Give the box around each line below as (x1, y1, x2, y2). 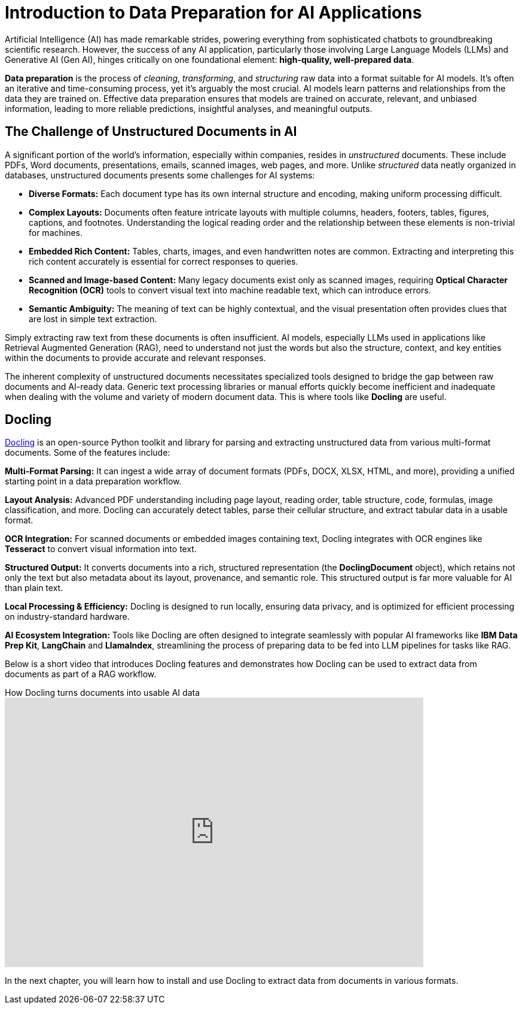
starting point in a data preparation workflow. (5, 476, 182, 487)
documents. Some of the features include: (5, 447, 170, 458)
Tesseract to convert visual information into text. (5, 544, 197, 555)
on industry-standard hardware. (5, 611, 130, 622)
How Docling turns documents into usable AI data (5, 687, 200, 698)
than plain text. (5, 583, 63, 593)
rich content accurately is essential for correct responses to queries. (29, 256, 298, 266)
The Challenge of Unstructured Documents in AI (5, 124, 297, 140)
